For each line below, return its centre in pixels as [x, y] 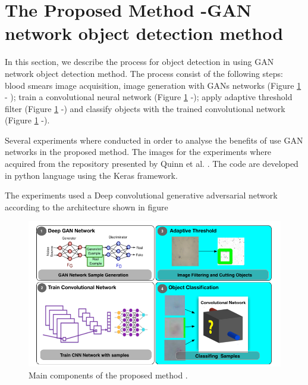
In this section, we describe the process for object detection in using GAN [139, 62]
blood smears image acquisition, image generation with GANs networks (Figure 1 [153, 85]
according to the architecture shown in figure [87, 207]
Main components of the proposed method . [108, 375]
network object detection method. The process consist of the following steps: [144, 73]
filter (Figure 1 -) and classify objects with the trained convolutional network [145, 108]
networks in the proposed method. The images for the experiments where [138, 152]
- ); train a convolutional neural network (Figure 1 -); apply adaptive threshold [149, 97]
